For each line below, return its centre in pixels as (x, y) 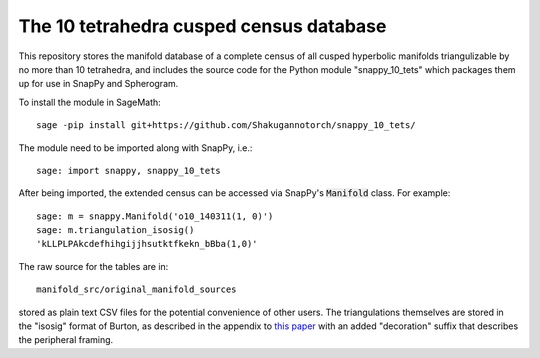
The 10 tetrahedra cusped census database (202, 26)
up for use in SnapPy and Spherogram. (98, 84)
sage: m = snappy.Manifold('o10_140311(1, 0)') (155, 216)
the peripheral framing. (66, 340)
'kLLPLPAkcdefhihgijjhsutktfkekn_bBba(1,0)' (147, 244)
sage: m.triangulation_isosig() (115, 230)
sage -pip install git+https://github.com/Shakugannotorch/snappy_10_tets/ (226, 125)
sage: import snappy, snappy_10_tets (129, 170)
